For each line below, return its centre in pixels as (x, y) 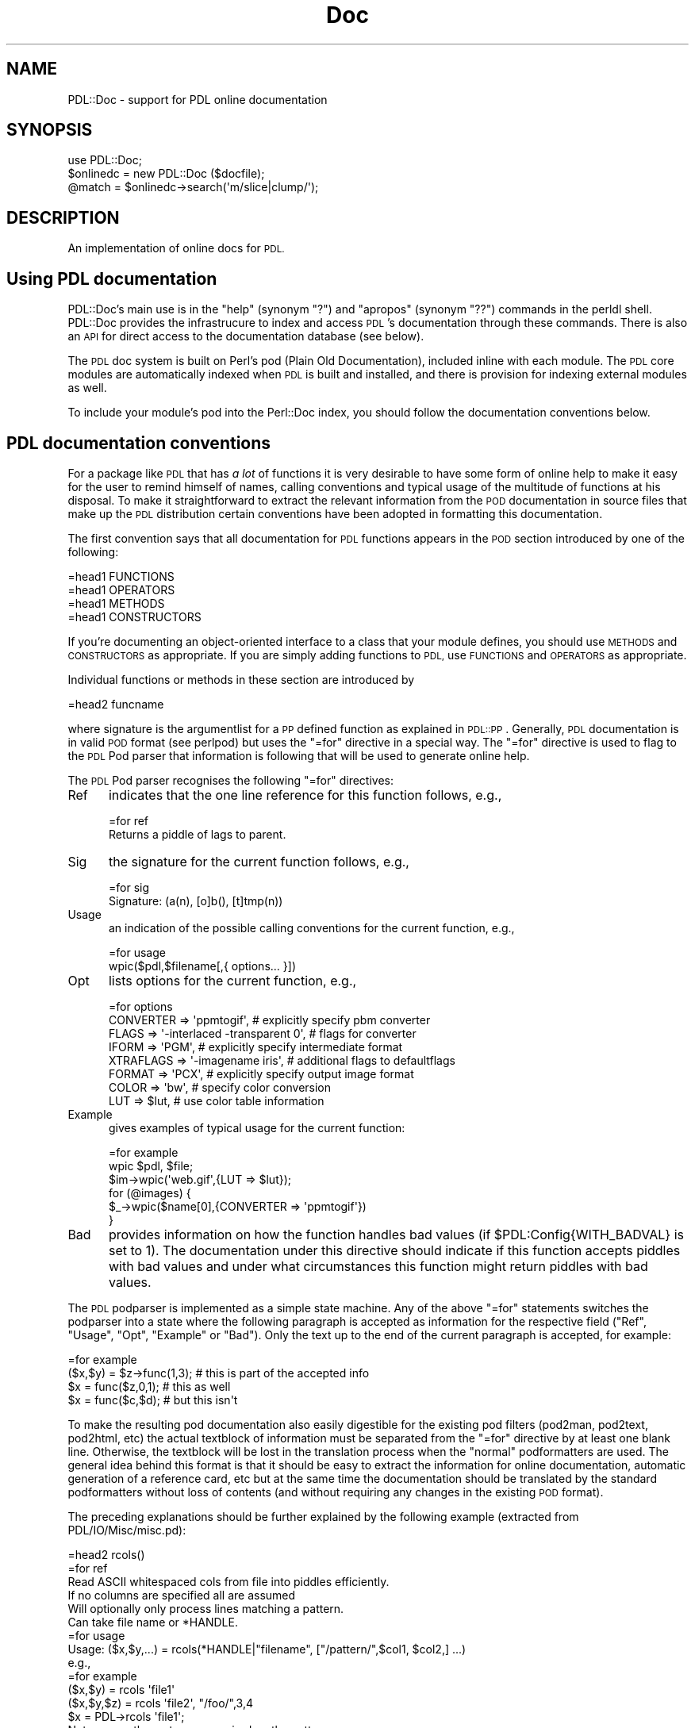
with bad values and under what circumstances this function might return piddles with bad (378, 1266)
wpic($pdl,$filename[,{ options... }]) (202, 966)
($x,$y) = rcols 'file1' (121, 1689)
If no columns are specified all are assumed (182, 1595)
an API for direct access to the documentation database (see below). (246, 336)
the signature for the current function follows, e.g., (259, 861)
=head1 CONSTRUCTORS (134, 616)
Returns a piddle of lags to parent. (198, 834)
